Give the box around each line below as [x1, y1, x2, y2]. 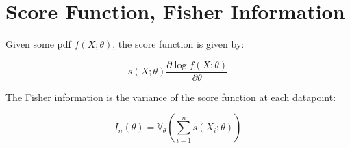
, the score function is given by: [112, 37, 245, 51]
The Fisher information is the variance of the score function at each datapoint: [5, 89, 336, 104]
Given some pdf [5, 37, 71, 51]
